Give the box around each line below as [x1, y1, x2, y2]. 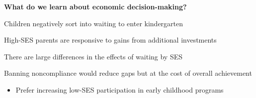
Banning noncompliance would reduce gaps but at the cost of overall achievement [4, 68, 252, 78]
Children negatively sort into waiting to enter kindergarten [4, 18, 183, 28]
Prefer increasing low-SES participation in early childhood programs [15, 84, 224, 95]
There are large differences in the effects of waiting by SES [4, 51, 183, 61]
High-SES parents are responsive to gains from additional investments [4, 35, 217, 45]
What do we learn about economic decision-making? [4, 1, 187, 11]
